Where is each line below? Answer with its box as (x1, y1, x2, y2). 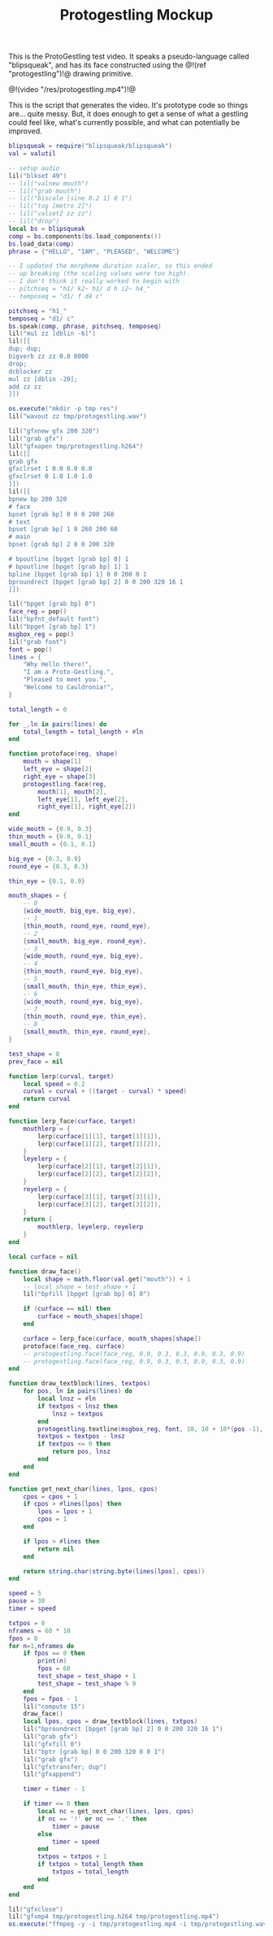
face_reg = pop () (8, 607, 67, 616)
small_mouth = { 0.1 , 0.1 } (8, 840, 96, 848)
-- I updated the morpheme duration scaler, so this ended (8, 262, 213, 270)
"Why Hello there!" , (23, 660, 93, 668)
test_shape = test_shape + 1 (37, 1673, 136, 1681)
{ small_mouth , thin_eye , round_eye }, (23, 1028, 151, 1036)
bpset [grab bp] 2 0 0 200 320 (8, 541, 115, 549)
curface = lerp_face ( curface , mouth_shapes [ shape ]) (23, 1334, 201, 1342)
